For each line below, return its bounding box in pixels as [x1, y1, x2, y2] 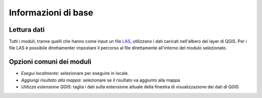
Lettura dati [9, 26, 45, 34]
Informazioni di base [9, 7, 94, 18]
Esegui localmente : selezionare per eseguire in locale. [21, 70, 129, 76]
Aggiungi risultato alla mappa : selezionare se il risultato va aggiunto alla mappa [21, 77, 180, 83]
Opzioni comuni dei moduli [9, 58, 92, 66]
